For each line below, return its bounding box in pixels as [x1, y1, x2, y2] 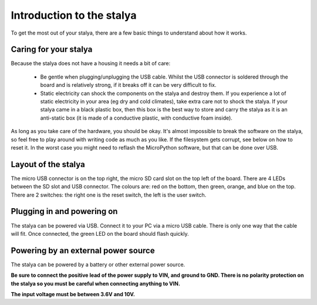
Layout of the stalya [11, 159, 85, 170]
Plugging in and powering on [11, 206, 118, 216]
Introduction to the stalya [11, 9, 137, 22]
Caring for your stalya [11, 45, 93, 55]
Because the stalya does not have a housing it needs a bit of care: [11, 60, 171, 67]
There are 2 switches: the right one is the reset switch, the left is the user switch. [11, 191, 207, 198]
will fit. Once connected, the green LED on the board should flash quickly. [11, 230, 189, 237]
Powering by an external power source [11, 245, 155, 255]
